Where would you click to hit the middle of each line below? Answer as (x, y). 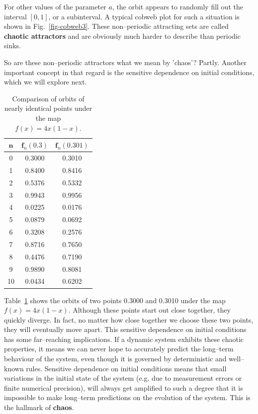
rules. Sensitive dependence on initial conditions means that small (126, 368)
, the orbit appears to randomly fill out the (177, 6)
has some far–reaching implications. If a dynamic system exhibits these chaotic (124, 339)
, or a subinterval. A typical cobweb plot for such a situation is (144, 16)
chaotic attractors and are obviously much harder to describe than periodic (122, 36)
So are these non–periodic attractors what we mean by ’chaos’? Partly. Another (125, 62)
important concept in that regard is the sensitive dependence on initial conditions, (129, 72)
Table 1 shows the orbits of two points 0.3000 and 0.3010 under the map (115, 300)
